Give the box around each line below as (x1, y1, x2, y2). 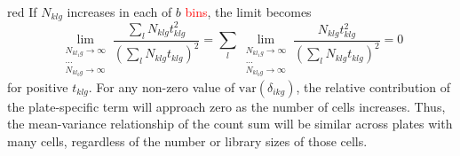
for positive (7, 77, 68, 96)
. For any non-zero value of (88, 77, 235, 96)
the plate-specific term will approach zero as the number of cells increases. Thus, (7, 97, 446, 115)
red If (7, 3, 37, 20)
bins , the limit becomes (185, 3, 312, 20)
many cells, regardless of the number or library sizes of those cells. (7, 132, 368, 151)
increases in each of (67, 3, 172, 20)
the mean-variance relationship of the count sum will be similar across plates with (7, 114, 453, 133)
